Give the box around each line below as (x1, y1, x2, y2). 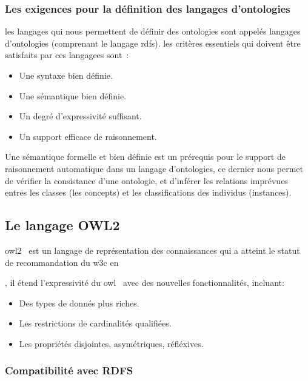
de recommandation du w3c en (5, 256, 119, 268)
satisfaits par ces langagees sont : (5, 48, 129, 61)
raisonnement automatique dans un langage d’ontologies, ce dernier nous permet (5, 162, 304, 174)
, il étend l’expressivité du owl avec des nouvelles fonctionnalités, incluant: (5, 276, 284, 289)
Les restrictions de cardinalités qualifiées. (19, 317, 172, 330)
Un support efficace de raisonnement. (19, 130, 157, 142)
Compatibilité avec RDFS (5, 363, 133, 378)
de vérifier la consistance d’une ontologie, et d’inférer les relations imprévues (5, 174, 288, 187)
